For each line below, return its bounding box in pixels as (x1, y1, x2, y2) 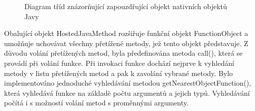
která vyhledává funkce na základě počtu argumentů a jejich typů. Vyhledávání (4, 87, 250, 98)
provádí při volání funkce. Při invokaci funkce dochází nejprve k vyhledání (4, 57, 234, 68)
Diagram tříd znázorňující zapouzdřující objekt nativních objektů (24, 1, 227, 11)
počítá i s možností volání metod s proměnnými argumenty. (4, 97, 189, 108)
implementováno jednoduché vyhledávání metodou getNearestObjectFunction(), (4, 78, 251, 88)
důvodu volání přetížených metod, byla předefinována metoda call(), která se (4, 48, 243, 58)
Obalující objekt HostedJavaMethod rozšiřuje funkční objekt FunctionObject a (4, 28, 248, 39)
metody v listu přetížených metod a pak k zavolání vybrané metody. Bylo (4, 67, 233, 78)
